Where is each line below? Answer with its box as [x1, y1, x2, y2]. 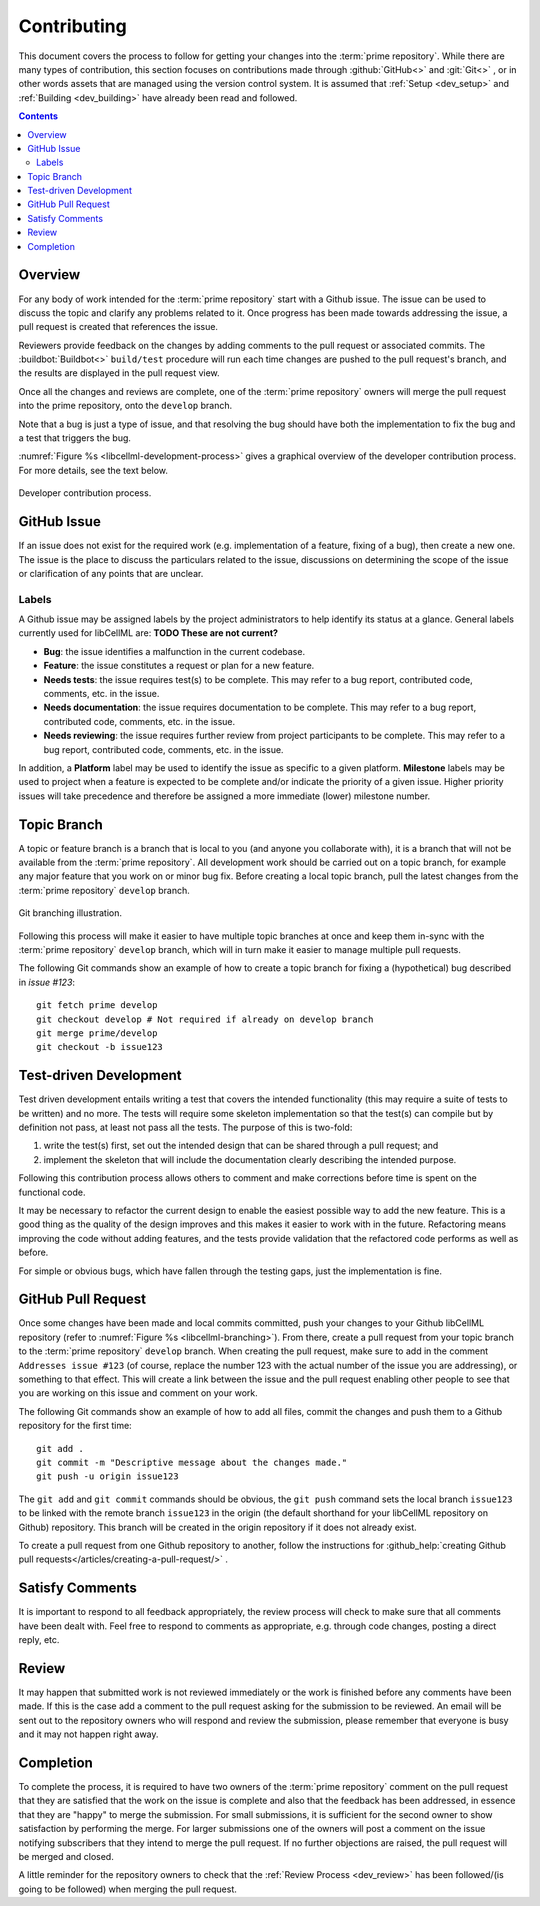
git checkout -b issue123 [36, 1041, 164, 1053]
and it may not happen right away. [18, 1728, 159, 1740]
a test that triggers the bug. [18, 432, 132, 444]
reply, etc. [18, 1633, 60, 1645]
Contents [18, 110, 59, 122]
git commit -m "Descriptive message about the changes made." [36, 1456, 348, 1468]
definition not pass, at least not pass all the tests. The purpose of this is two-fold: [18, 1121, 353, 1134]
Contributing [18, 15, 127, 37]
